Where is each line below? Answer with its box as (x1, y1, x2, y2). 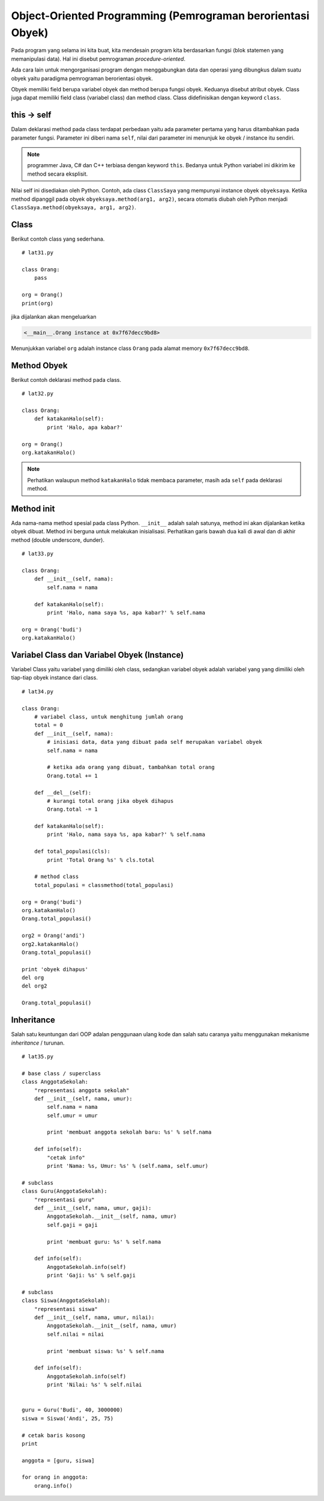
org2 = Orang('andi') (22, 932, 85, 939)
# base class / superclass (22, 1070, 101, 1076)
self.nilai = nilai (47, 1331, 104, 1337)
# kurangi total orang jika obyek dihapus (47, 797, 174, 804)
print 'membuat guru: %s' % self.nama (47, 1238, 161, 1245)
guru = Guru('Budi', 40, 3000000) (22, 1407, 123, 1413)
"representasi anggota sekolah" (34, 1087, 130, 1094)
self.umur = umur (47, 1112, 98, 1119)
